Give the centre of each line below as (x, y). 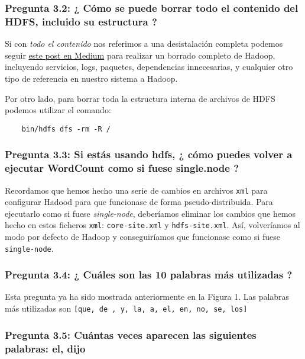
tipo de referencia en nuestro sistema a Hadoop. (91, 78)
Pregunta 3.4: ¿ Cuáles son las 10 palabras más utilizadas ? (149, 275)
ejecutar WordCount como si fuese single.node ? (122, 168)
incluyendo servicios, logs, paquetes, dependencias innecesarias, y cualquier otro (149, 67)
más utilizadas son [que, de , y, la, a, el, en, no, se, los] (126, 308)
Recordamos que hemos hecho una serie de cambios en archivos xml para (136, 190)
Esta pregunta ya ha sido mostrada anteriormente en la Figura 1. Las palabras (147, 297)
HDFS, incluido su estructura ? (81, 21)
